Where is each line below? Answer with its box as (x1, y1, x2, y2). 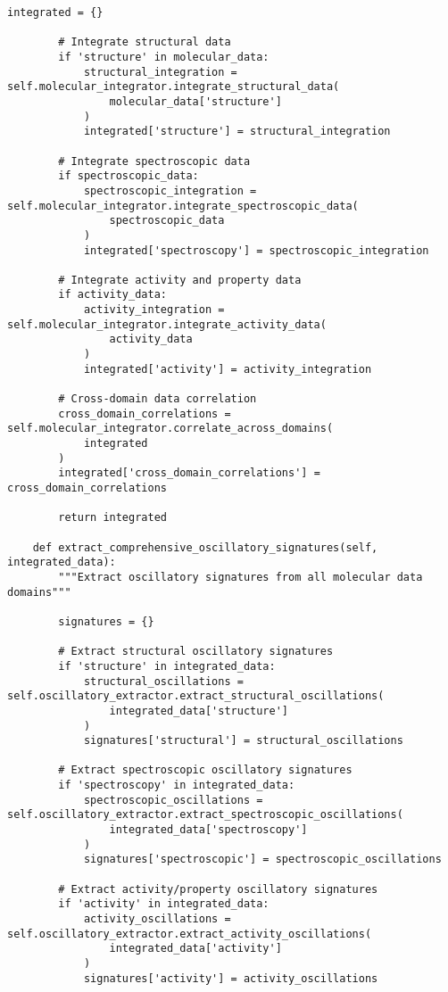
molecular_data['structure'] (109, 95, 282, 108)
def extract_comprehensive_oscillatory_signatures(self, (32, 541, 378, 554)
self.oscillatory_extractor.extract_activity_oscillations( (7, 927, 372, 940)
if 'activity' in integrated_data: (58, 897, 270, 911)
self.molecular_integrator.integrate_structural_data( (7, 80, 340, 94)
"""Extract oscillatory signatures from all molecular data (58, 570, 423, 583)
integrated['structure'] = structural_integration (83, 125, 391, 138)
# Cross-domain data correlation (58, 393, 257, 406)
